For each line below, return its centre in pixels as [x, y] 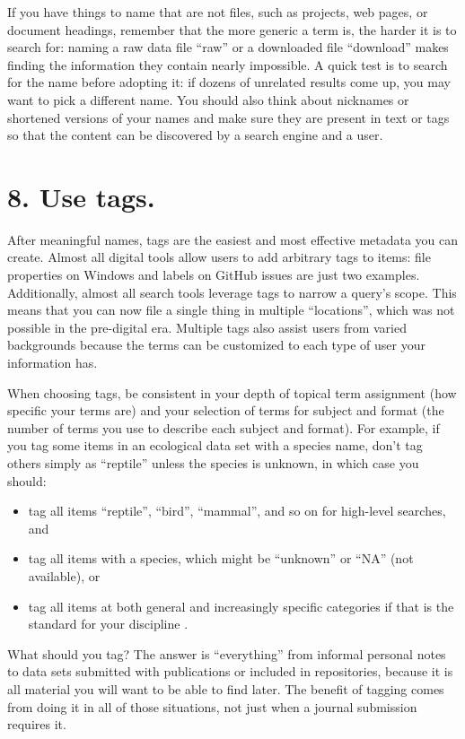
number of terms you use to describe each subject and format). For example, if [224, 427]
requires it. [37, 724]
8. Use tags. [81, 196]
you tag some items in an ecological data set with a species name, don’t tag [215, 445]
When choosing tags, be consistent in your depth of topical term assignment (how [232, 392]
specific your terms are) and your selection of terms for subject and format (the [226, 410]
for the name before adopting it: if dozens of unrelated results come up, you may [229, 82]
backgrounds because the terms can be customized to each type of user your [216, 345]
